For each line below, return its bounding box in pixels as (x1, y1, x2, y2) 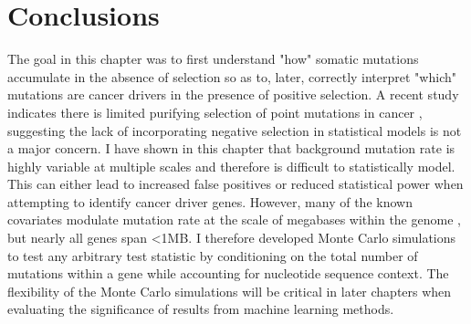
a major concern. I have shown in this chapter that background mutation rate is (7, 139, 455, 158)
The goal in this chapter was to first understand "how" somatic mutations (7, 49, 419, 68)
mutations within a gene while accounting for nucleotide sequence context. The (7, 264, 449, 283)
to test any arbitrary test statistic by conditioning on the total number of (7, 246, 418, 265)
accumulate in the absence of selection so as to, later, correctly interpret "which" (7, 67, 456, 86)
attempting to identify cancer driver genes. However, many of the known (7, 192, 413, 211)
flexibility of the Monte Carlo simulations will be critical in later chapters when (7, 281, 452, 300)
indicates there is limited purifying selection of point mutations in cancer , (7, 102, 423, 121)
